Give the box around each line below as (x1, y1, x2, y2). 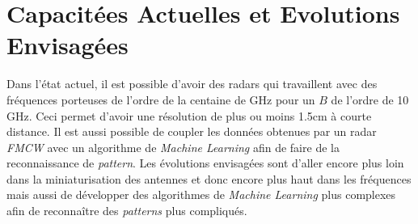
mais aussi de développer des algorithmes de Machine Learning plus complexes (6, 186, 396, 203)
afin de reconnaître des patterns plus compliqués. (6, 202, 247, 219)
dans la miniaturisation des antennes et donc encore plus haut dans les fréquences (6, 170, 412, 187)
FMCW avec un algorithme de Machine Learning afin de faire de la (6, 138, 340, 155)
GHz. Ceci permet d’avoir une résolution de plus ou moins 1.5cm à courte (6, 107, 372, 124)
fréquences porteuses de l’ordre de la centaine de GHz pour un (6, 91, 315, 108)
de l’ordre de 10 (331, 91, 409, 108)
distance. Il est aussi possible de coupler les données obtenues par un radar (6, 123, 377, 140)
